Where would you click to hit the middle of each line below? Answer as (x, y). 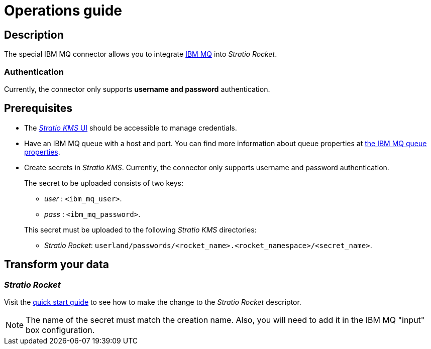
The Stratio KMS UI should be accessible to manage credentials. (131, 128)
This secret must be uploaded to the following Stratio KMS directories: (140, 229)
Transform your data (57, 265)
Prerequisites (38, 108)
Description (34, 35)
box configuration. (60, 330)
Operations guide (63, 11)
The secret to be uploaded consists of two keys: (104, 183)
